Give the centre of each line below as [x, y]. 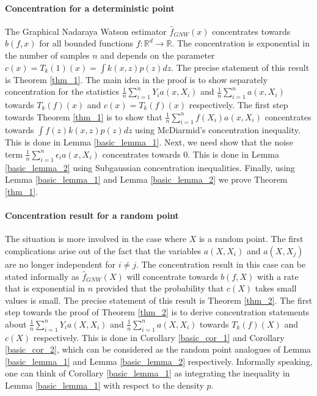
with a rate [278, 276]
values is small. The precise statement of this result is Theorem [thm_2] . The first [159, 300]
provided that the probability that [160, 288]
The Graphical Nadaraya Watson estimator [86, 31]
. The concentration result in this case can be [221, 264]
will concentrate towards [172, 276]
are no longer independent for [60, 264]
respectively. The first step [239, 104]
